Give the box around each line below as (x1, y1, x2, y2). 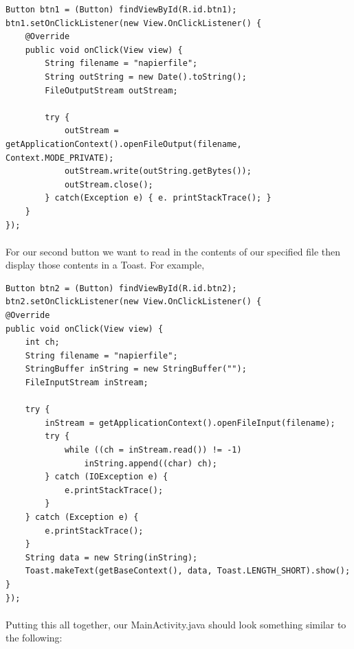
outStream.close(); (64, 179, 153, 190)
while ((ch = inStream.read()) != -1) (64, 445, 242, 455)
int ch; (25, 337, 60, 348)
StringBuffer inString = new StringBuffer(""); (25, 364, 247, 374)
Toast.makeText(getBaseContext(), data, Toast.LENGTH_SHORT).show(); (25, 566, 351, 576)
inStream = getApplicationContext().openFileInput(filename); (45, 418, 335, 428)
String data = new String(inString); (25, 552, 198, 562)
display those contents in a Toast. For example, (5, 258, 205, 272)
